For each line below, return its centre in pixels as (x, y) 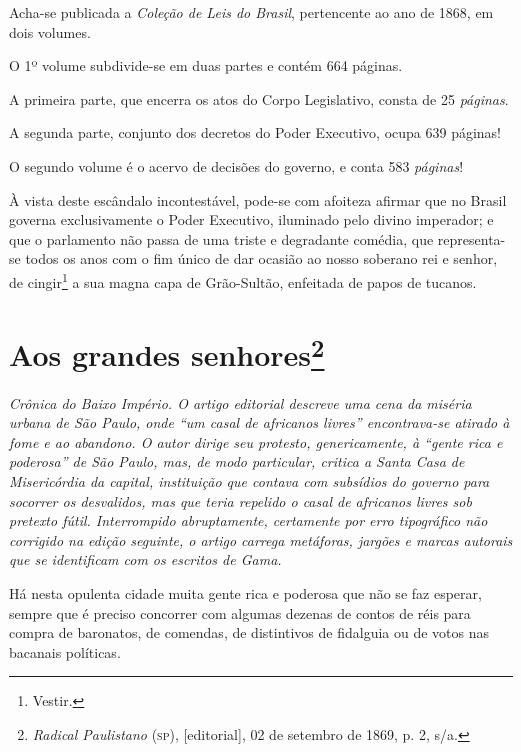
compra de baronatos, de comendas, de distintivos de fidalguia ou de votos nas (249, 632)
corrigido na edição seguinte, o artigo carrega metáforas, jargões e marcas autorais (261, 539)
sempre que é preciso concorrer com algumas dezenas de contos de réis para (240, 612)
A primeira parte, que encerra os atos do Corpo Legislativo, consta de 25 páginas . (259, 98)
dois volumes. (50, 31)
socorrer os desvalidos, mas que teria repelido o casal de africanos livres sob (240, 500)
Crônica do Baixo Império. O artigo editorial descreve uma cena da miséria (240, 402)
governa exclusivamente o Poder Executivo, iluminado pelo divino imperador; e (251, 219)
